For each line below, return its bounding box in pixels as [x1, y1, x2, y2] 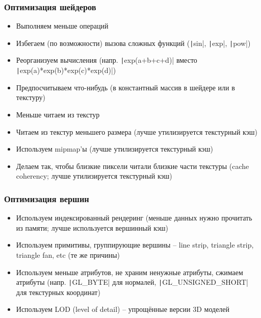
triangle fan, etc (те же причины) [16, 249, 120, 260]
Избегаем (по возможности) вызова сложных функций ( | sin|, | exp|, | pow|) [16, 37, 251, 48]
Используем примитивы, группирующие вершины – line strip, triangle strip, [16, 239, 254, 250]
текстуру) [16, 92, 45, 103]
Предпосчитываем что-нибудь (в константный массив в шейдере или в [16, 82, 235, 92]
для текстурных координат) [16, 286, 100, 297]
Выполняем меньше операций [16, 20, 109, 31]
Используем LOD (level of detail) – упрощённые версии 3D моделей [16, 304, 230, 314]
